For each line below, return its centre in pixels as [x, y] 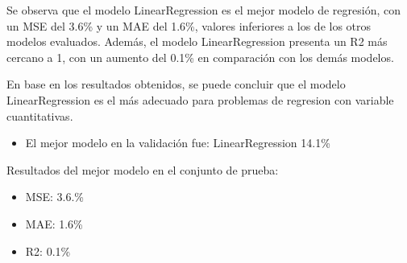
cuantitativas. [40, 115]
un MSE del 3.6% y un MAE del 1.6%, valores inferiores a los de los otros [189, 25]
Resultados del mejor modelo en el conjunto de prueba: [143, 169]
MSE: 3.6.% [54, 197]
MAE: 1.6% [54, 223]
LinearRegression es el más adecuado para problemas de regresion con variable [200, 99]
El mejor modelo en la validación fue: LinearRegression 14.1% [178, 143]
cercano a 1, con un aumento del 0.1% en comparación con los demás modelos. [200, 57]
